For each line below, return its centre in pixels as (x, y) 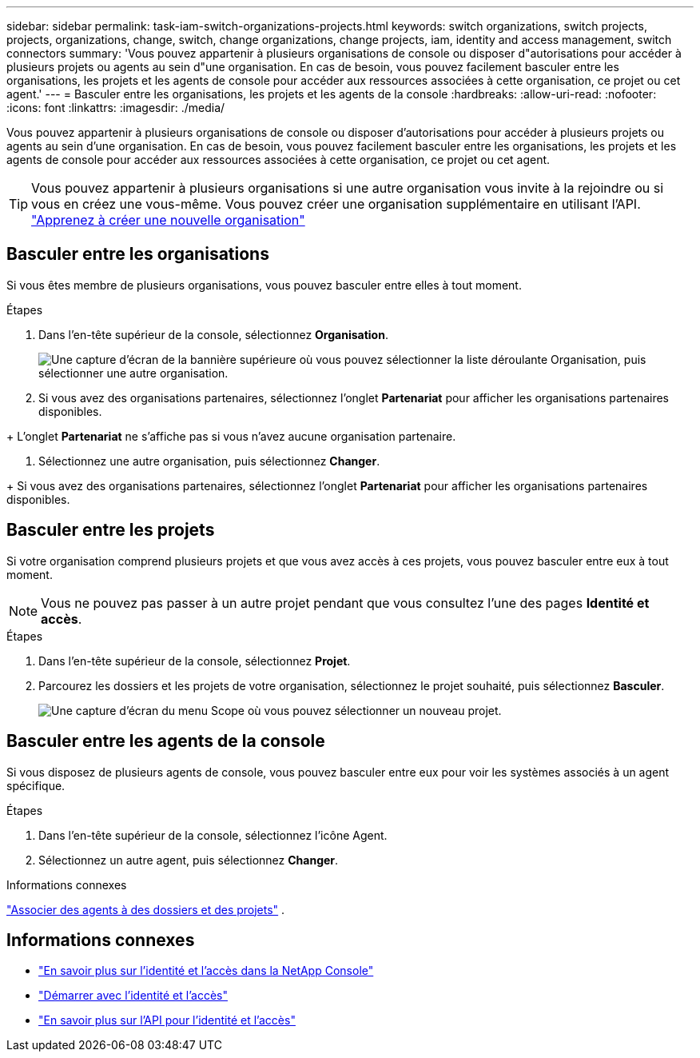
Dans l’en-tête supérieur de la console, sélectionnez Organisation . (213, 334)
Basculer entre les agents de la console (166, 741)
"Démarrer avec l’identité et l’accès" (133, 996)
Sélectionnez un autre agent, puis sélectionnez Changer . (189, 860)
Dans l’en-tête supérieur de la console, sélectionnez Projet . (195, 661)
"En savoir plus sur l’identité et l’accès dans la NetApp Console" (206, 971)
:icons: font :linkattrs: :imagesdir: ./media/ (116, 108)
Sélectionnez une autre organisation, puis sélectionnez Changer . (209, 461)
